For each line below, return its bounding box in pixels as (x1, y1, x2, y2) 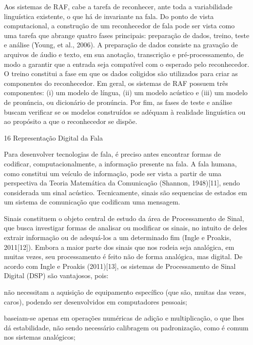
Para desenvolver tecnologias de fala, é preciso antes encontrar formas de (4, 149, 221, 159)
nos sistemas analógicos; (4, 332, 76, 342)
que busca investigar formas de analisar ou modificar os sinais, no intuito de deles (4, 223, 247, 233)
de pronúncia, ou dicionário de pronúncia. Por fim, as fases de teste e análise (4, 97, 233, 107)
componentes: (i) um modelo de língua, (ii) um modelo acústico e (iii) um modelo (4, 87, 248, 98)
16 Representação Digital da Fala (4, 132, 103, 142)
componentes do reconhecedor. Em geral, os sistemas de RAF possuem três (4, 78, 228, 88)
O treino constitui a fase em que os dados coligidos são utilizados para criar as (4, 68, 238, 79)
